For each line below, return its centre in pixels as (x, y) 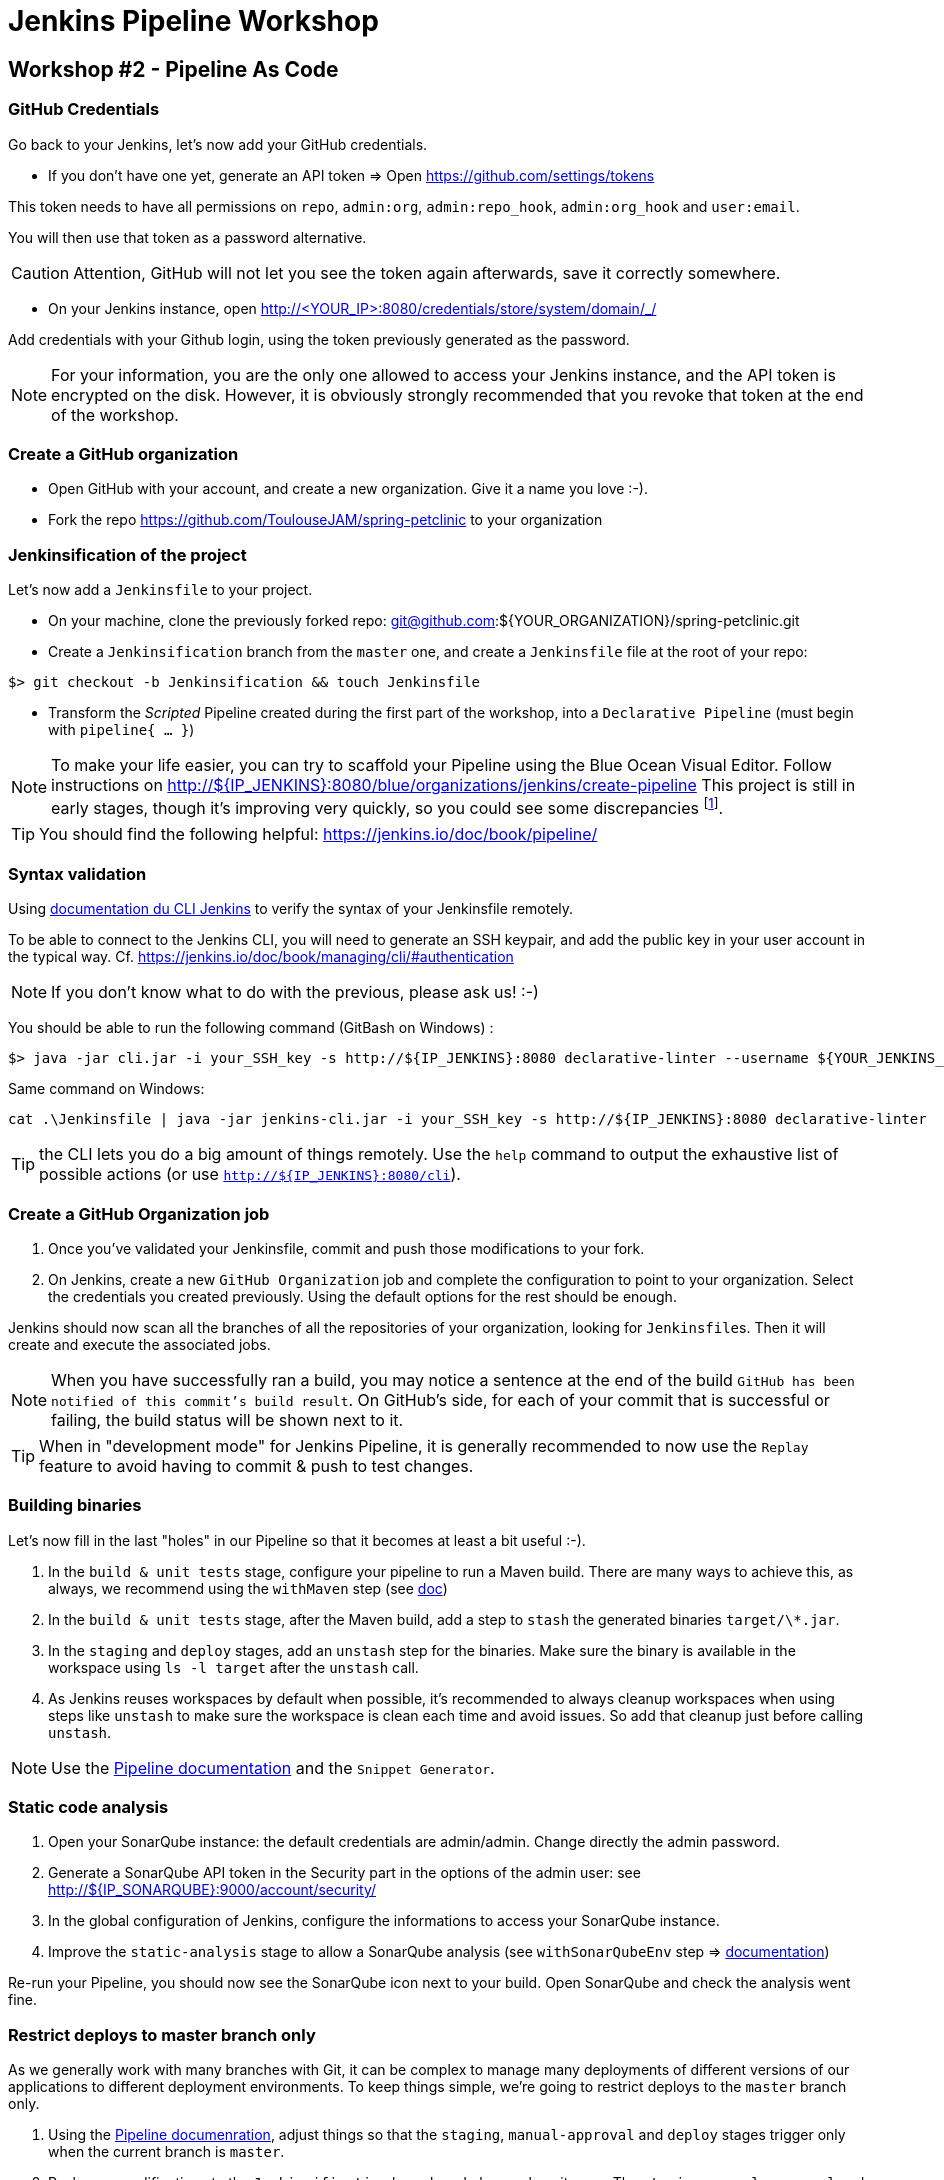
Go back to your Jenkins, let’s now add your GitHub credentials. (218, 144)
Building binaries (75, 1505)
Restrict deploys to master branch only (162, 2034)
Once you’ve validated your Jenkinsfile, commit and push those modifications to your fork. (346, 1248)
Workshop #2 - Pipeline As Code (173, 69)
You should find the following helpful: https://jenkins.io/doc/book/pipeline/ (318, 834)
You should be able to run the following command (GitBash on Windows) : (251, 1028)
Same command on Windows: (106, 1089)
